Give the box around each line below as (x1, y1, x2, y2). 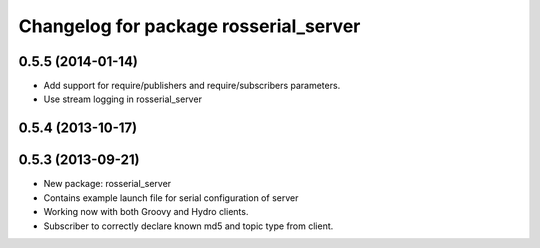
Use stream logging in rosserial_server (43, 93, 202, 105)
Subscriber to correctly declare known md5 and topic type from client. (43, 220, 334, 232)
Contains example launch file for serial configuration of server (43, 191, 299, 204)
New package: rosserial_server (43, 178, 172, 190)
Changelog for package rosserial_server (18, 15, 361, 37)
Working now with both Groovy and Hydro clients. (43, 206, 249, 218)
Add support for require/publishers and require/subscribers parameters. (43, 80, 341, 92)
